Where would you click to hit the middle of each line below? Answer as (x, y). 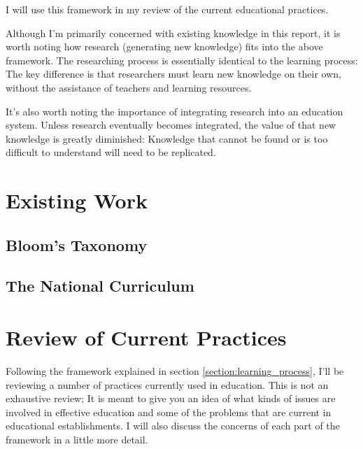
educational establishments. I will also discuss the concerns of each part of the (173, 426)
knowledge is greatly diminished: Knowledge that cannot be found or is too (167, 138)
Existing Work (77, 200)
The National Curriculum (100, 286)
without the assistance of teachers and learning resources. (129, 87)
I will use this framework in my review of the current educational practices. (167, 9)
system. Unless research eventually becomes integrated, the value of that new (171, 125)
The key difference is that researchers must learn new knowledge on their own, (173, 74)
